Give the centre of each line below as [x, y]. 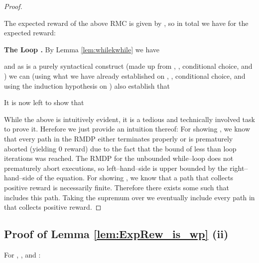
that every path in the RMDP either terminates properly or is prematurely [119, 138]
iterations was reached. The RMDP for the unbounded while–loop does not [119, 158]
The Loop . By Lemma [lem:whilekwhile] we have [82, 49]
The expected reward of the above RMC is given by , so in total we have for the [126, 23]
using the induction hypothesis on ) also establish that [87, 85]
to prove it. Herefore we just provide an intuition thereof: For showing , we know [127, 129]
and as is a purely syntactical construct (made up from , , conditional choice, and [128, 66]
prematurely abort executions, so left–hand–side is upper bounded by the [116, 168]
